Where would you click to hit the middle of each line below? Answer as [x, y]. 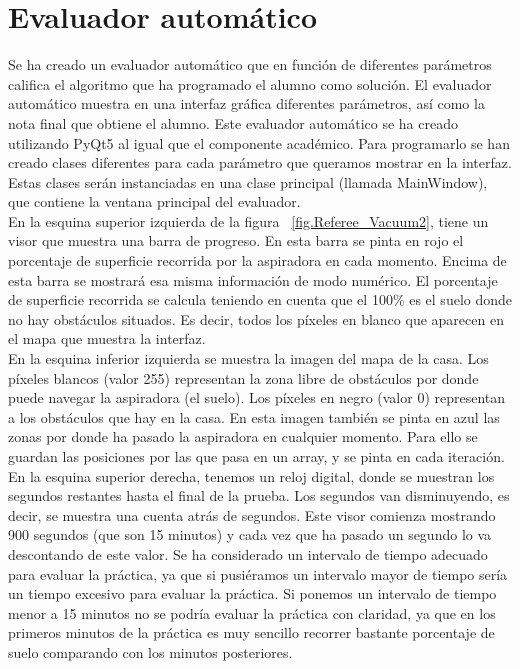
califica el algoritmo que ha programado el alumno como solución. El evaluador [250, 83]
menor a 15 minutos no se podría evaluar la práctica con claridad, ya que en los [252, 612]
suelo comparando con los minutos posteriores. [150, 651]
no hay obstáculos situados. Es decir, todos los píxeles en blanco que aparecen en [256, 318]
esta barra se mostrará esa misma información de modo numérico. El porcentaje [253, 279]
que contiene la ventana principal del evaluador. [154, 201]
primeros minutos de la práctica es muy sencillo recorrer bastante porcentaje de [251, 632]
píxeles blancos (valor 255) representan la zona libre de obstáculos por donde [243, 377]
